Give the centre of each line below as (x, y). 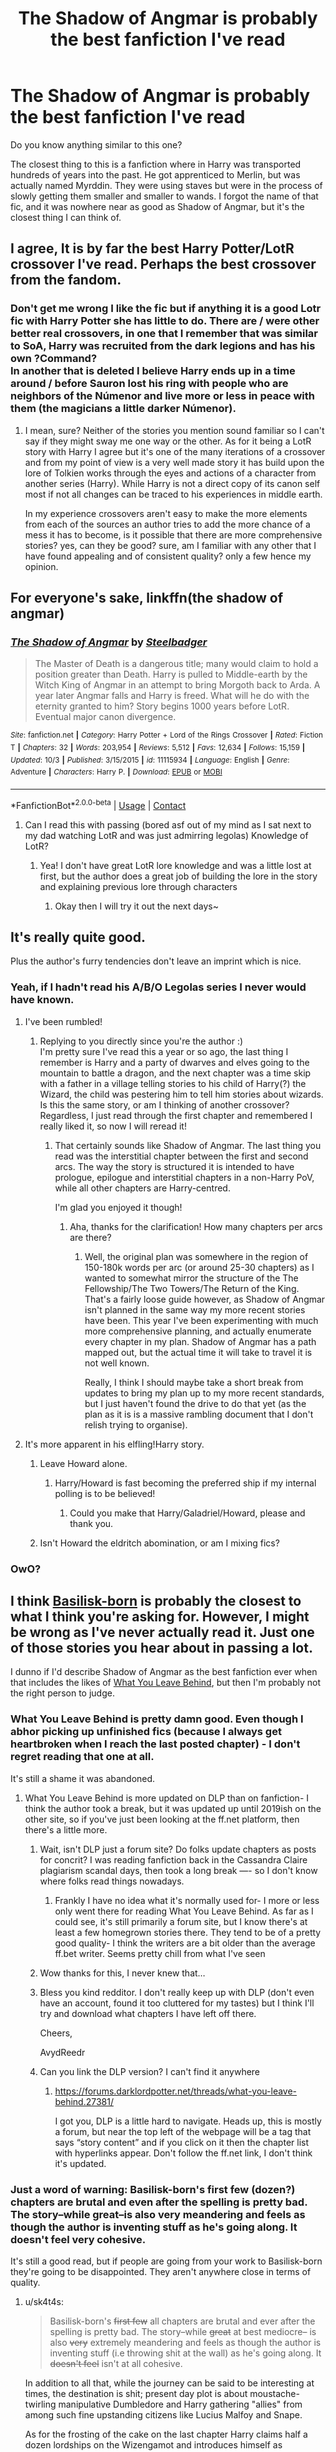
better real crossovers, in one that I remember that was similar (164, 334)
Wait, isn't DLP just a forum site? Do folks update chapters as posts (178, 1849)
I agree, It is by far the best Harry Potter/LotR (152, 248)
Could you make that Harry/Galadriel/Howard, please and (187, 1513)
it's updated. (80, 2163)
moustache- (274, 2394)
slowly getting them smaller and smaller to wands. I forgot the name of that (164, 196)
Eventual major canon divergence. (105, 717)
